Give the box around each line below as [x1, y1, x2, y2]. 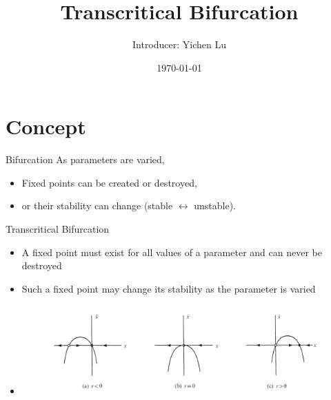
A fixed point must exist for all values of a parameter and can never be [21, 244, 322, 259]
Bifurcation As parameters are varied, [6, 152, 165, 167]
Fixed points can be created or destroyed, [21, 175, 197, 189]
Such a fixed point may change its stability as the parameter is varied [21, 281, 316, 295]
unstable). [194, 198, 237, 213]
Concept [6, 112, 86, 140]
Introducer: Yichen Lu [132, 37, 226, 52]
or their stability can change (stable [21, 198, 173, 213]
